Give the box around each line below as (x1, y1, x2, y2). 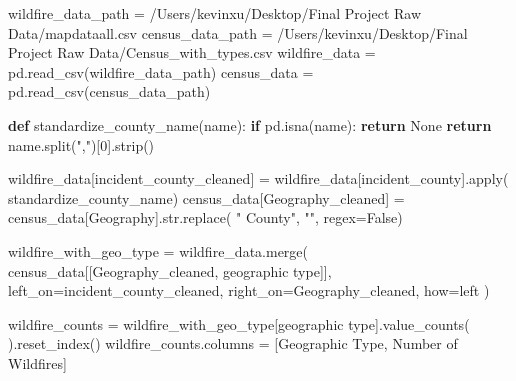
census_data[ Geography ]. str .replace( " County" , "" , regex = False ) (8, 207, 403, 228)
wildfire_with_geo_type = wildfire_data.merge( (8, 240, 308, 261)
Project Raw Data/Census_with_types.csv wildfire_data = (8, 42, 376, 63)
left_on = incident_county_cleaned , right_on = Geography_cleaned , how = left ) (8, 280, 490, 301)
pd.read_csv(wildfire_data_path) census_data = (8, 61, 314, 82)
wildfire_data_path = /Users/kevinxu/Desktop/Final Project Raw (8, 3, 422, 23)
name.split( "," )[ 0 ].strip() (8, 134, 155, 155)
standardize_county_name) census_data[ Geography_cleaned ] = (8, 187, 405, 208)
